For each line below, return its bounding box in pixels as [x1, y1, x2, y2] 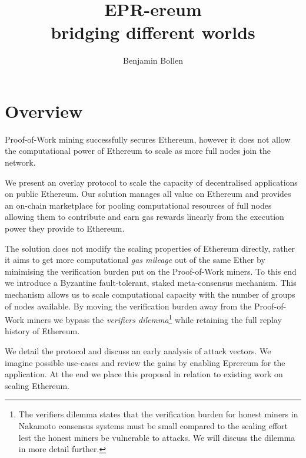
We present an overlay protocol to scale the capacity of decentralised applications [5, 176, 298, 188]
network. [5, 156, 36, 169]
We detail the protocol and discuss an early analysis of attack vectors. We [5, 345, 271, 357]
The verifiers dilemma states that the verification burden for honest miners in [18, 408, 298, 420]
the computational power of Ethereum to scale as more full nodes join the [5, 144, 271, 157]
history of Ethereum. [5, 325, 80, 337]
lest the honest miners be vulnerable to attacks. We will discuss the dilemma [18, 431, 295, 443]
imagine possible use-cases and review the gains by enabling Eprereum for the [5, 356, 285, 368]
